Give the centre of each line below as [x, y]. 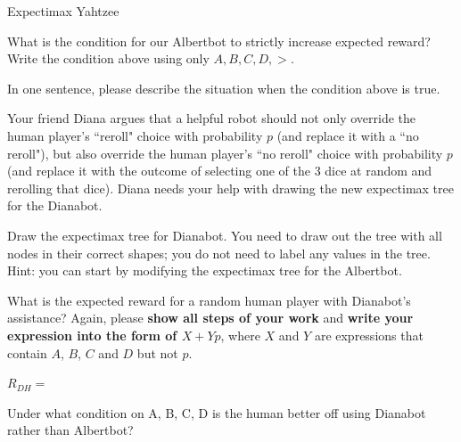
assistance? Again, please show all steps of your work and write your [210, 318]
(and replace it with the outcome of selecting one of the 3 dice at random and [220, 171]
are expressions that [369, 335]
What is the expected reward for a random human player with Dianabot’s [209, 300]
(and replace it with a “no [348, 135]
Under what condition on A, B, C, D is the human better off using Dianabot [217, 412]
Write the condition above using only [108, 58]
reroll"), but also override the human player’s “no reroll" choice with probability [225, 153]
